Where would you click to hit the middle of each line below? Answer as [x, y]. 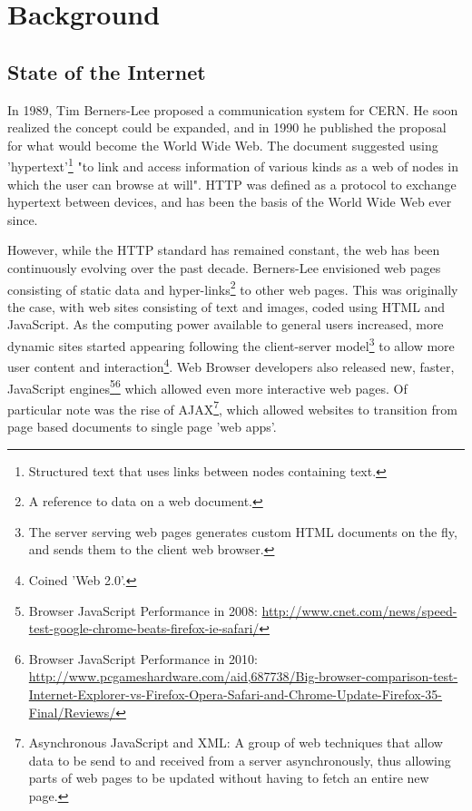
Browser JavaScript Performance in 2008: [143, 610]
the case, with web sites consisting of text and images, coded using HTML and [226, 306]
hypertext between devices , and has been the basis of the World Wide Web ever [230, 202]
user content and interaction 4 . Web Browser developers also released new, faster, [231, 365]
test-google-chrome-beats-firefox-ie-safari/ [144, 628]
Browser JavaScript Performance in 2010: [143, 658]
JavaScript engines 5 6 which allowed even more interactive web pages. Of [207, 386]
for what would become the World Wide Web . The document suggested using [223, 145]
